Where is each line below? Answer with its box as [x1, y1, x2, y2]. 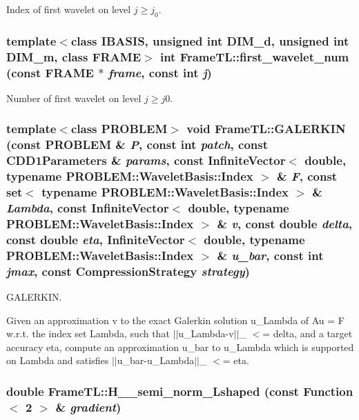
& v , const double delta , [217, 214, 353, 232]
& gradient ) [55, 398, 122, 415]
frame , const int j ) [108, 63, 212, 81]
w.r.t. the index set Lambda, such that [6, 326, 170, 341]
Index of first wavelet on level [6, 2, 131, 16]
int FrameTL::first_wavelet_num [159, 48, 349, 65]
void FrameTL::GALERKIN [186, 120, 346, 137]
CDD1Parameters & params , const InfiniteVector [6, 152, 286, 169]
